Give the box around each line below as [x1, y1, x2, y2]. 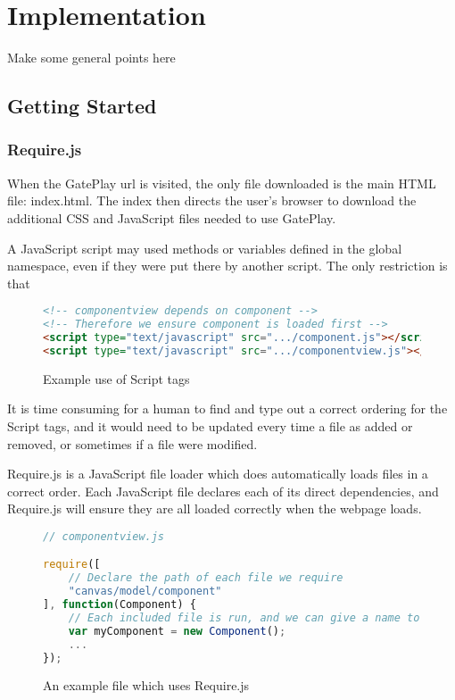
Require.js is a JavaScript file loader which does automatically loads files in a [7, 464, 428, 483]
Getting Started [7, 92, 157, 120]
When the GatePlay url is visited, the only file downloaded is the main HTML [7, 173, 436, 192]
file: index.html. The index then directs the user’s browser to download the [7, 191, 417, 210]
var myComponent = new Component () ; [68, 624, 286, 637]
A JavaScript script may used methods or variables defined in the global [7, 238, 402, 257]
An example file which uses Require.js [43, 676, 250, 695]
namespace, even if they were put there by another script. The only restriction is [7, 256, 448, 275]
